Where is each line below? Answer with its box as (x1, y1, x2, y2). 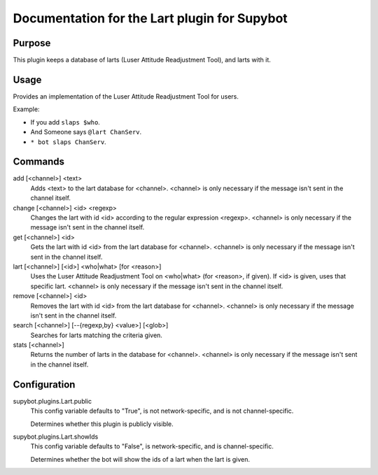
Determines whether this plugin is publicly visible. (30, 420, 174, 428)
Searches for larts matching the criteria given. (30, 331, 162, 339)
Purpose (13, 37, 51, 49)
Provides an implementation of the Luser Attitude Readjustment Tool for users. (13, 92, 239, 101)
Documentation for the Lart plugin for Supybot (13, 10, 288, 26)
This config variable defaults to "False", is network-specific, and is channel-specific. (30, 442, 274, 451)
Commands (13, 156, 65, 168)
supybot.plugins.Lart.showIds (13, 432, 99, 441)
